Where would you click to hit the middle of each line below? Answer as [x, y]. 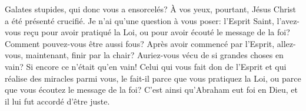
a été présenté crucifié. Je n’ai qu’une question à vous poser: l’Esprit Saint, [139, 20]
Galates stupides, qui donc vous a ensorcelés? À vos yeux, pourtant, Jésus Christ [151, 9]
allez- [286, 43]
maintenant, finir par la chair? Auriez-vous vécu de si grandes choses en [154, 55]
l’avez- [288, 20]
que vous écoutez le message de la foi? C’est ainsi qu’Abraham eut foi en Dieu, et [151, 90]
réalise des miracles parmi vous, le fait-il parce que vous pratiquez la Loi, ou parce [153, 78]
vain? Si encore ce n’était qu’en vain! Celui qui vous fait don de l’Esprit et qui [146, 66]
